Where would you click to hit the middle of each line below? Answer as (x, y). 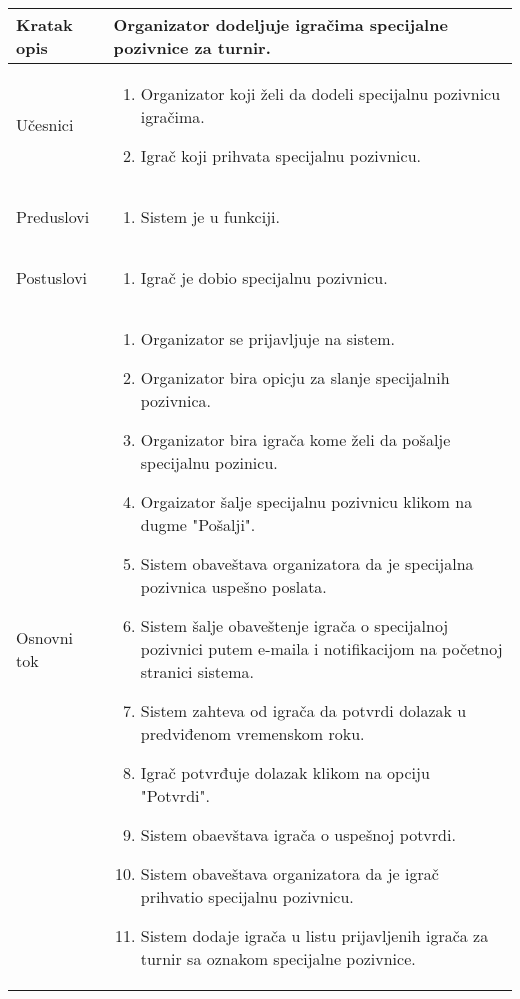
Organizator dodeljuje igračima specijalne (280, 24)
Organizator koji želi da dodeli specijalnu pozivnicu (320, 93)
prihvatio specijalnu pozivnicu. (247, 896)
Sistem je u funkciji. (210, 216)
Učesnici (45, 124)
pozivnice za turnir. (192, 47)
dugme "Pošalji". (198, 524)
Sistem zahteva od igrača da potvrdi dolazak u (303, 710)
